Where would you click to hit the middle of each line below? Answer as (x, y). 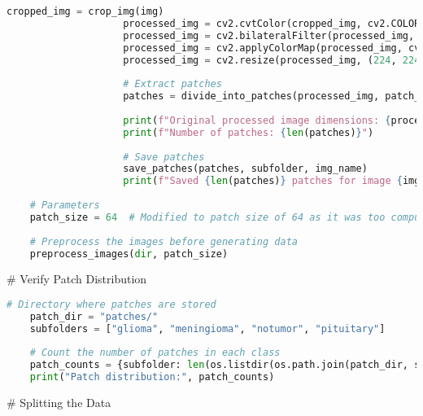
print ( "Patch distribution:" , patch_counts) (152, 377)
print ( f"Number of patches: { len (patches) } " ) (249, 132)
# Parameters (65, 205)
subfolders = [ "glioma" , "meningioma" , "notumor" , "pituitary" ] (207, 328)
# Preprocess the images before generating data (164, 241)
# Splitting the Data (59, 403)
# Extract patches (172, 84)
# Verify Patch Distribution (77, 279)
